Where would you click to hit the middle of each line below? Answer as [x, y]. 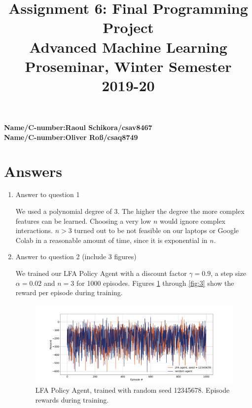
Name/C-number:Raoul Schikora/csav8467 [78, 127]
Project [128, 27]
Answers [33, 171]
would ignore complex [193, 221]
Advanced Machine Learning [128, 47]
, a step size [228, 273]
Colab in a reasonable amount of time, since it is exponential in [111, 240]
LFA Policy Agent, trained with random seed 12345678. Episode [132, 390]
